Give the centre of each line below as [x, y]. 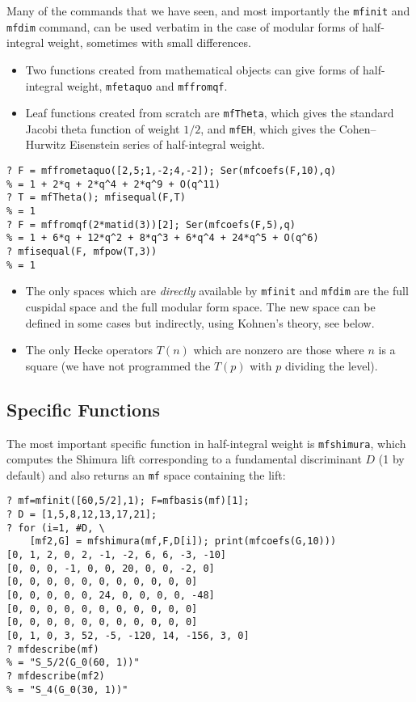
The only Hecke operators [89, 350]
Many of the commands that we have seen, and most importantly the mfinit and [208, 11]
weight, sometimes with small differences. [149, 42]
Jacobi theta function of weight [103, 128]
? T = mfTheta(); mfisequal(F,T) [96, 198]
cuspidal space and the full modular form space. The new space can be [200, 306]
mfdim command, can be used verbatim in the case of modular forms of [183, 26]
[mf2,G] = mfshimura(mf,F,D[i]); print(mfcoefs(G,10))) [183, 541]
